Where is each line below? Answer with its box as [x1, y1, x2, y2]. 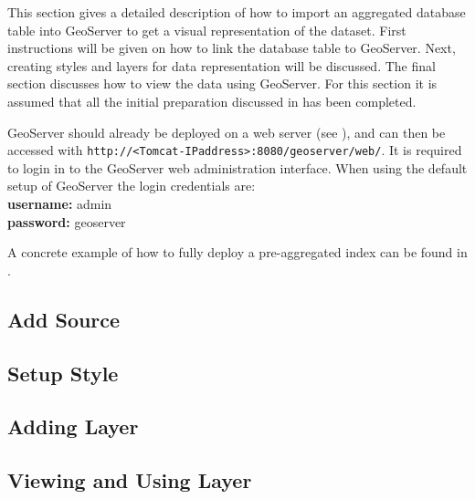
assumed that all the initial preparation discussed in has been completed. [7, 91, 417, 110]
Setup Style [7, 359, 119, 387]
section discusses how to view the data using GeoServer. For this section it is [7, 74, 438, 93]
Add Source [7, 305, 121, 333]
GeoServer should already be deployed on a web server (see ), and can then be [7, 122, 446, 141]
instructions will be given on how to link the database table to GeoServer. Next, [7, 38, 456, 57]
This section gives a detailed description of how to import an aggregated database [7, 3, 466, 21]
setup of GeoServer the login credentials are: [7, 176, 256, 195]
